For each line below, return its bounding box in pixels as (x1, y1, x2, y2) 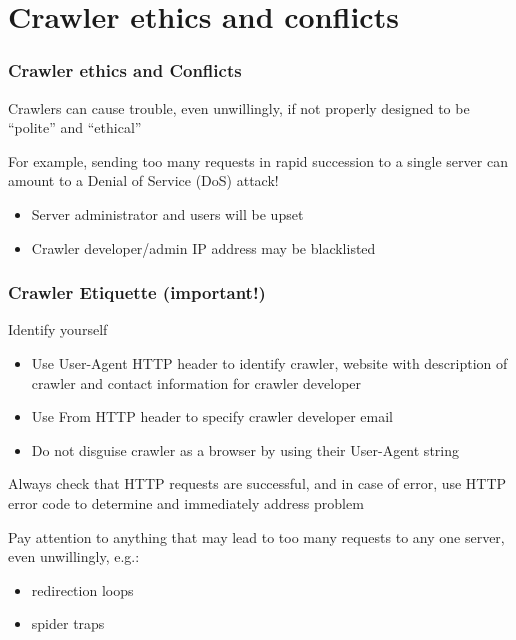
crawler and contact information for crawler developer (31, 372, 362, 393)
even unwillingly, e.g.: (8, 546, 140, 567)
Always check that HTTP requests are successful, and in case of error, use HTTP (8, 473, 507, 494)
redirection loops (31, 579, 134, 600)
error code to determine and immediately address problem (8, 492, 364, 513)
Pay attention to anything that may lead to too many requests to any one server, (8, 526, 505, 547)
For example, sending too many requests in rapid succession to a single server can (8, 150, 508, 171)
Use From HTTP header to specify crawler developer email (31, 406, 393, 427)
